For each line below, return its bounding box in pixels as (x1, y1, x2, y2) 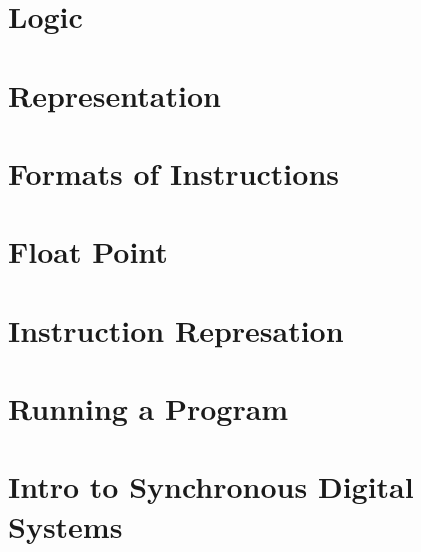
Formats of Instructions (8, 152, 339, 193)
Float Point (8, 231, 168, 272)
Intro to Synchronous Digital (8, 466, 414, 507)
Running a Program (8, 388, 289, 429)
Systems (8, 505, 123, 546)
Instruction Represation (8, 309, 344, 350)
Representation (8, 74, 221, 115)
